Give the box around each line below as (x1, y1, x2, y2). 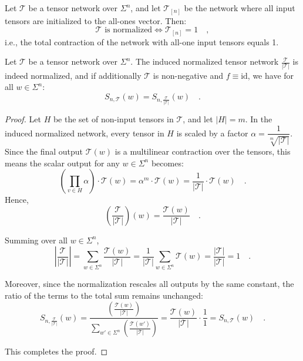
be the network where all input (184, 2, 295, 14)
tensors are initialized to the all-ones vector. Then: (5, 14, 187, 26)
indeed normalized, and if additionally (5, 69, 142, 81)
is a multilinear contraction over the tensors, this (115, 145, 291, 157)
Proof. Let (5, 112, 41, 125)
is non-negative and (153, 69, 223, 81)
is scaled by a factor (176, 126, 248, 139)
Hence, (5, 193, 29, 206)
